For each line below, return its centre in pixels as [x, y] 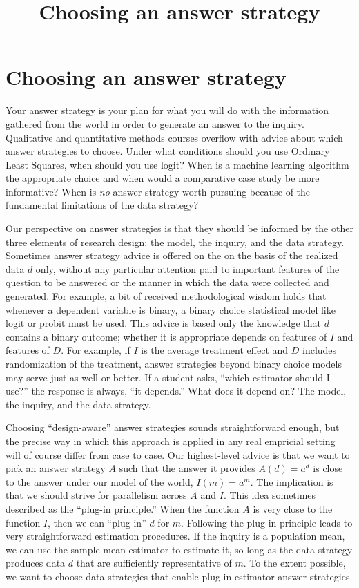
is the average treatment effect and [215, 350]
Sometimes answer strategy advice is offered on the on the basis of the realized [172, 255]
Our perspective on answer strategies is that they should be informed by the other [179, 228]
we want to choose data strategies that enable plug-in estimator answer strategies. [179, 576]
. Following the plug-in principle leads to [267, 522]
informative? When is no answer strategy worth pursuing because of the [158, 191]
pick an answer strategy [56, 468]
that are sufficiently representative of [154, 563]
